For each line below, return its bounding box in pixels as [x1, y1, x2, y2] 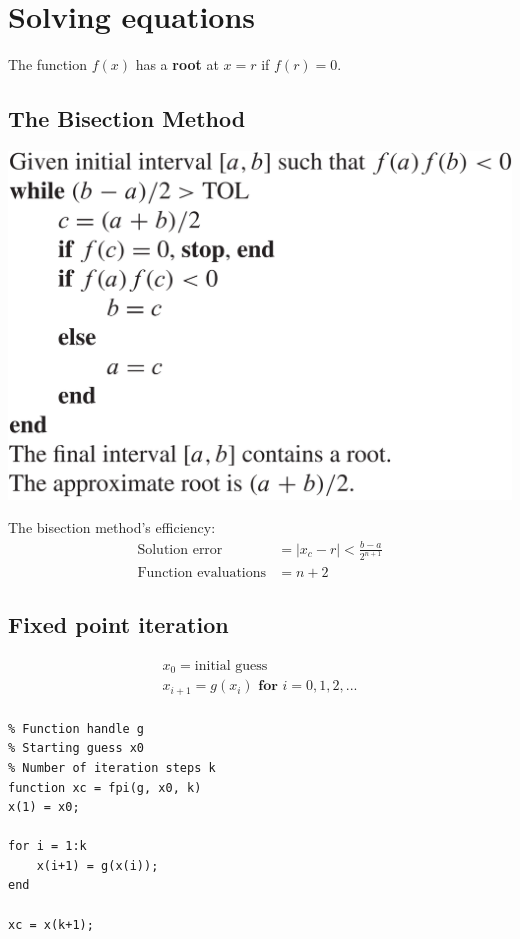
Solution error [137, 542, 223, 557]
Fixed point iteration [8, 608, 229, 639]
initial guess [194, 658, 268, 673]
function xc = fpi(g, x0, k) [8, 780, 202, 795]
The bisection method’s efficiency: [8, 517, 216, 538]
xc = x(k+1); [8, 917, 94, 932]
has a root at [135, 54, 219, 75]
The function [8, 54, 87, 75]
